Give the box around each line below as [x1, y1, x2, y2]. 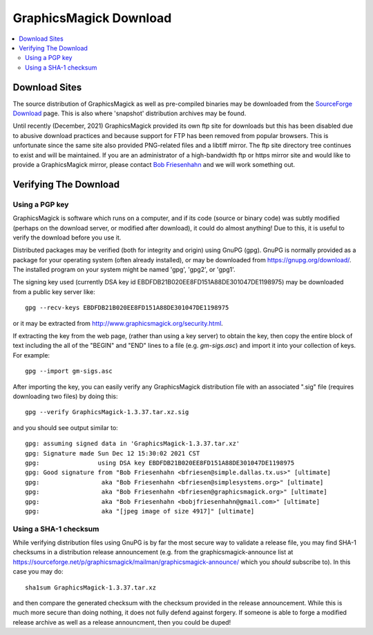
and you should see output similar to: [12, 423, 119, 431]
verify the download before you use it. [12, 233, 122, 242]
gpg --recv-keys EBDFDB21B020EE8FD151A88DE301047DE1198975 [25, 304, 229, 312]
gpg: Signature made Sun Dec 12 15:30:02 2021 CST [25, 449, 200, 457]
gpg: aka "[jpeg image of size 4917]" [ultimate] [25, 507, 255, 515]
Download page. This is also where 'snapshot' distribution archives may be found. [12, 109, 247, 117]
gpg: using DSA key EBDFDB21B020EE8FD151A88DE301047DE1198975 [25, 459, 295, 467]
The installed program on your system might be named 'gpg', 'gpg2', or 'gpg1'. [12, 266, 236, 274]
